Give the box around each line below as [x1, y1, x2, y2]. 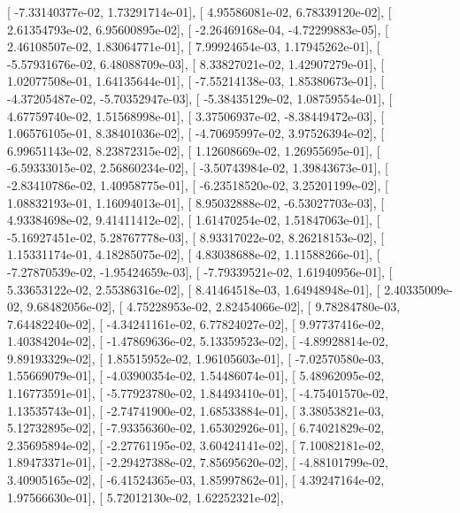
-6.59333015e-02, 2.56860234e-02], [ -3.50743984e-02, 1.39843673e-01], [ [7, 158, 388, 177]
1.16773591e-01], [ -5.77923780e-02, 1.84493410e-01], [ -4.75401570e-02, [7, 384, 388, 402]
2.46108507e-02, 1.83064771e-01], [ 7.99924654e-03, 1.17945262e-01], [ [7, 37, 380, 56]
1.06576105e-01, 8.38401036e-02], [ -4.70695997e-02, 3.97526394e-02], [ [7, 124, 385, 142]
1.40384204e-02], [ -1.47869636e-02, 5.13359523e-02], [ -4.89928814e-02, [7, 332, 388, 350]
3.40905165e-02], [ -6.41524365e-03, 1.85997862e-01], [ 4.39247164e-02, [7, 471, 385, 489]
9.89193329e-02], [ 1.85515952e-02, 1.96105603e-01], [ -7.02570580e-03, [7, 348, 385, 367]
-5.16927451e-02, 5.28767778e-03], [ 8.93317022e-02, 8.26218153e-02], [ [7, 227, 385, 246]
